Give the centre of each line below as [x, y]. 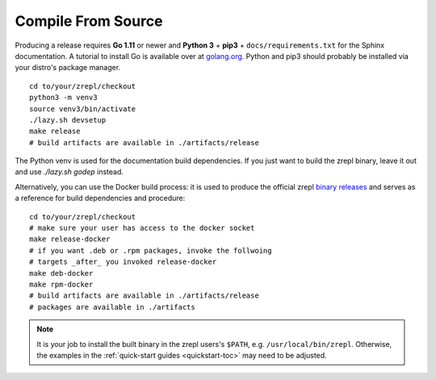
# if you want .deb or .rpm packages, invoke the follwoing [151, 251]
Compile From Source [89, 21]
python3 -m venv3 [63, 98]
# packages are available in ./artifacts [112, 307]
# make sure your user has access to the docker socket [142, 228]
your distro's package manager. [68, 68]
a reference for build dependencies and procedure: [100, 198]
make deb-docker [61, 273]
